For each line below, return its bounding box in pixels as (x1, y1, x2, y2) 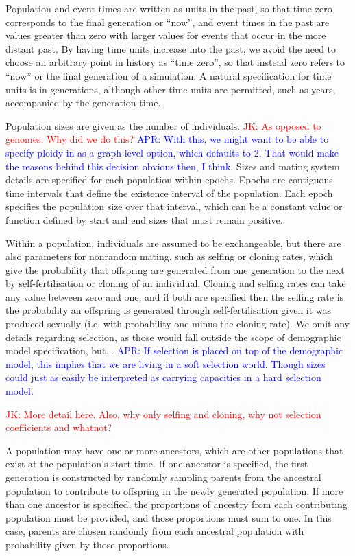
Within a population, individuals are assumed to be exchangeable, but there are (5, 235, 341, 250)
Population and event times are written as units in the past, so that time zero (5, 1, 332, 15)
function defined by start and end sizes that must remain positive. (5, 212, 283, 227)
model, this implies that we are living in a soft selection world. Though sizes (5, 356, 326, 371)
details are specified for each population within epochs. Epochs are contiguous (5, 172, 333, 187)
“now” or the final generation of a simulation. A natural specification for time (5, 68, 332, 82)
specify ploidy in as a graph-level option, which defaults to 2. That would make (5, 145, 339, 159)
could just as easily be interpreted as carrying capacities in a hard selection (5, 370, 321, 384)
